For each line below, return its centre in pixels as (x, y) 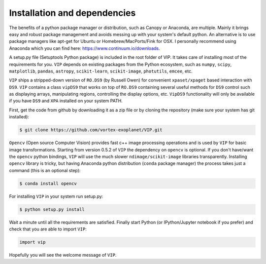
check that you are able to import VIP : (48, 229)
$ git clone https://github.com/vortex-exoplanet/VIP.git (91, 130)
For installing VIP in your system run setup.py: (56, 196)
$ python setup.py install (52, 209)
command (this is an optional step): (45, 170)
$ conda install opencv (48, 183)
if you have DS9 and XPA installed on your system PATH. (66, 101)
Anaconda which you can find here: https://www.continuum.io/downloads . (84, 48)
